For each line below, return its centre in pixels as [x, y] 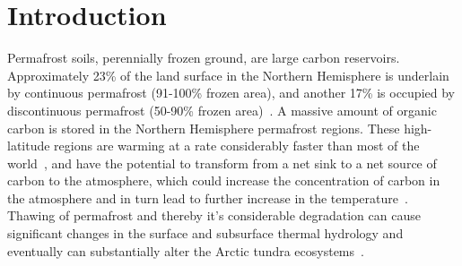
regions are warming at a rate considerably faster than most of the [237, 146]
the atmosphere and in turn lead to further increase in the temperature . [208, 197]
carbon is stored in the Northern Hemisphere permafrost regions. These [204, 128]
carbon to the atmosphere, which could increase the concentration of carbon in [224, 180]
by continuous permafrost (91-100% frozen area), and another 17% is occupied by [231, 93]
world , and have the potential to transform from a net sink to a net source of [222, 163]
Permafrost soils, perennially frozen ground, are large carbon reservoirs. [204, 58]
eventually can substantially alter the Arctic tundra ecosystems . [186, 250]
